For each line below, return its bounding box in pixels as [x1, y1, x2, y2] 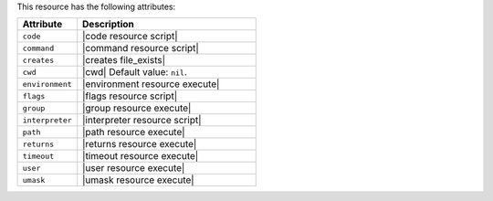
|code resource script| [82, 30, 178, 43]
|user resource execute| [82, 162, 185, 175]
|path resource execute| [82, 126, 186, 139]
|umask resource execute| [82, 174, 195, 186]
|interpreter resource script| [82, 114, 202, 127]
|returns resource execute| [82, 138, 197, 151]
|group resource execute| [82, 101, 192, 114]
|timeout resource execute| [82, 150, 199, 163]
